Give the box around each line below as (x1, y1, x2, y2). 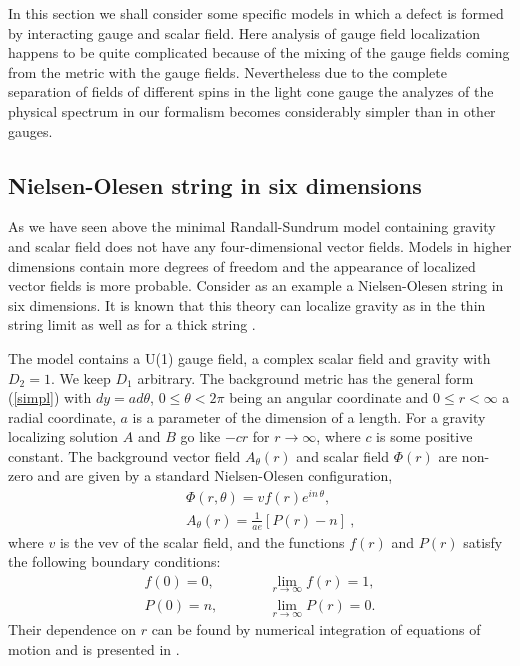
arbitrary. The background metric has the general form (137, 367, 474, 388)
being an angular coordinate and (229, 387, 429, 408)
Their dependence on (8, 619, 136, 640)
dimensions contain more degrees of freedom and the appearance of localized (8, 255, 476, 276)
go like (180, 426, 221, 447)
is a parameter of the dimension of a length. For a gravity (132, 406, 486, 427)
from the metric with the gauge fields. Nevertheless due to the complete (8, 61, 447, 82)
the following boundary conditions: (8, 551, 221, 572)
